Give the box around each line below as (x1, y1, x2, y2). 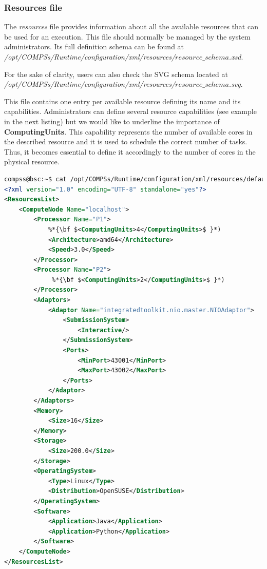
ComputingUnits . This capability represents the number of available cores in (4, 126, 253, 137)
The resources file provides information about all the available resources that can (4, 21, 258, 32)
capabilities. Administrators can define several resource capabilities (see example (4, 106, 257, 117)
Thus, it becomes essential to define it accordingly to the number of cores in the (4, 146, 256, 157)
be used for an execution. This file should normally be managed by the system (4, 31, 251, 42)
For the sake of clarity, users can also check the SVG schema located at (4, 68, 228, 79)
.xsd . (228, 51, 243, 62)
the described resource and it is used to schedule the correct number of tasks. (4, 136, 247, 147)
